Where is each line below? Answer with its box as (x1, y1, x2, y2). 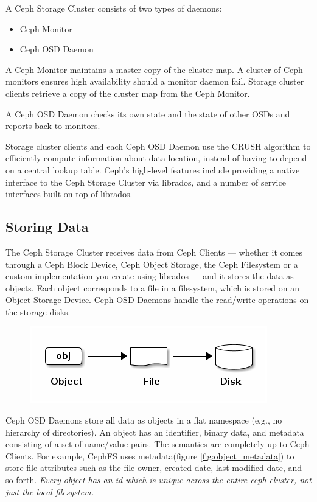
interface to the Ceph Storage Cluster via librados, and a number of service (5, 175, 286, 188)
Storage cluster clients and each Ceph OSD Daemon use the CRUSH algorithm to (5, 139, 311, 152)
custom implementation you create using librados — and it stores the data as (5, 270, 294, 282)
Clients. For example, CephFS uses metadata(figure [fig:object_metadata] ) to (5, 449, 294, 462)
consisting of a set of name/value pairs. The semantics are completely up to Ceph (5, 438, 310, 450)
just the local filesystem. (5, 485, 94, 498)
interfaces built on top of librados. (5, 187, 133, 200)
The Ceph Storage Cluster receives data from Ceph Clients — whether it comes (5, 245, 303, 258)
